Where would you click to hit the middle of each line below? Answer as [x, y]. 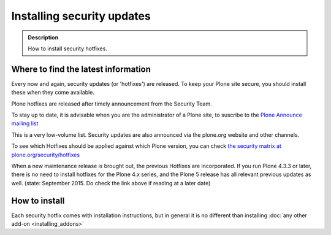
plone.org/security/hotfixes [45, 155]
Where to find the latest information [81, 69]
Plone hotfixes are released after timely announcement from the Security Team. [112, 104]
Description [43, 37]
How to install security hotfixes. [67, 48]
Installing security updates [81, 16]
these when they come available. [53, 93]
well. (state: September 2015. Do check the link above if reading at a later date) [111, 183]
